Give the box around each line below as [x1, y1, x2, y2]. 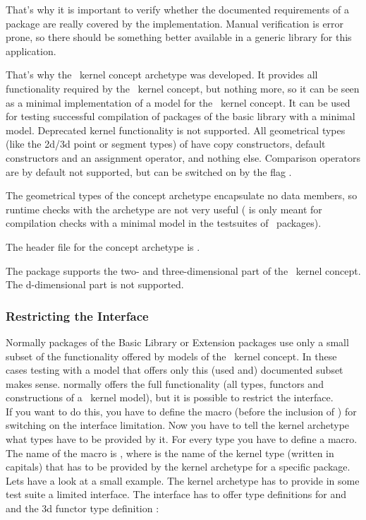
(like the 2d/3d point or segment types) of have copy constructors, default [6, 136, 326, 151]
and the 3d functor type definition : [6, 501, 159, 516]
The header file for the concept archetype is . [6, 239, 200, 254]
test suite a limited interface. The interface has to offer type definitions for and [6, 487, 347, 502]
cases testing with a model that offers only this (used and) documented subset [6, 362, 343, 377]
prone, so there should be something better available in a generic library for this [6, 30, 352, 45]
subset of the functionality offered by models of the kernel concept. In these [6, 348, 337, 363]
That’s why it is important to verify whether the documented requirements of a [6, 2, 349, 16]
